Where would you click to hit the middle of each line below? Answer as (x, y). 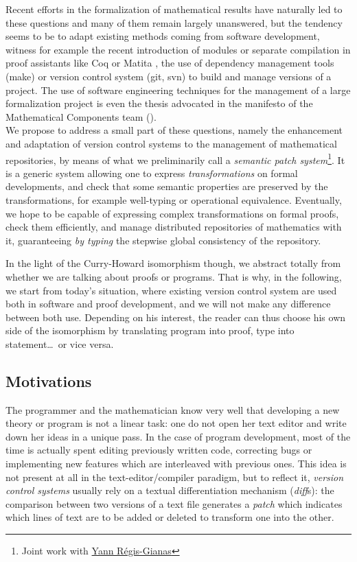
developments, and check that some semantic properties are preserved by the (167, 186)
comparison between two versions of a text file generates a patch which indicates (174, 503)
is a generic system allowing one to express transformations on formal (152, 173)
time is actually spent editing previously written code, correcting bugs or (159, 450)
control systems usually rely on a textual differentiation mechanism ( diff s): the (170, 490)
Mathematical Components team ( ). (81, 116)
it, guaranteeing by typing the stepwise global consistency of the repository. (163, 240)
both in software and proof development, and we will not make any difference (168, 304)
